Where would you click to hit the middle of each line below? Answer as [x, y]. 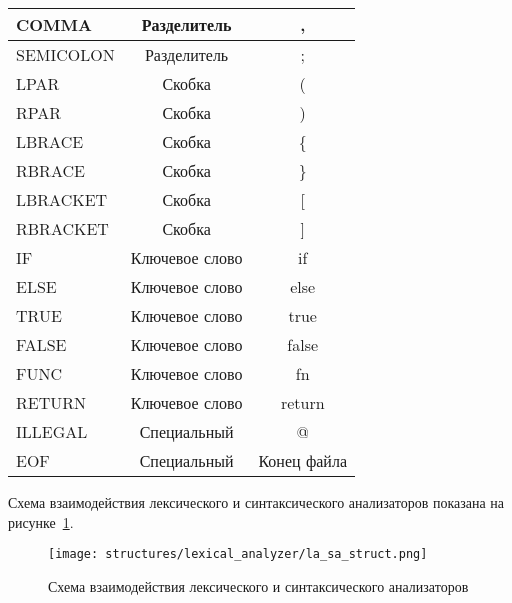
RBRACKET [62, 228]
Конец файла [302, 460]
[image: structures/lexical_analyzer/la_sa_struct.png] [238, 554]
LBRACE [50, 141]
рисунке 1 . [41, 521]
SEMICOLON [65, 54]
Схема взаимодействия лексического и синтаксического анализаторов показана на [256, 502]
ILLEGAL [52, 431]
